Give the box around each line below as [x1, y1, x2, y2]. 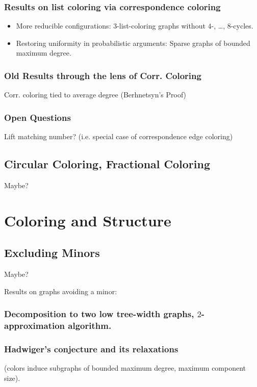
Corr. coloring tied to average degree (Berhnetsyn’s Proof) [4, 89, 187, 100]
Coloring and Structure [4, 210, 171, 230]
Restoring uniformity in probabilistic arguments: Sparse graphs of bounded [16, 37, 250, 48]
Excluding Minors [4, 245, 100, 261]
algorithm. [68, 319, 112, 332]
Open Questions [4, 111, 71, 123]
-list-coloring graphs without [117, 20, 205, 31]
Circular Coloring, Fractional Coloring [4, 156, 210, 172]
